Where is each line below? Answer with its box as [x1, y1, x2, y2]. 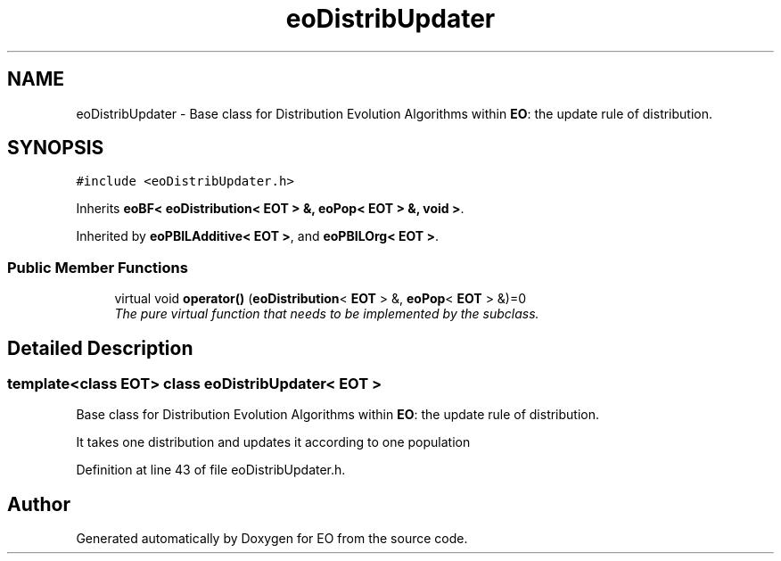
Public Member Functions [7, 258, 188, 276]
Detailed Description [7, 336, 193, 359]
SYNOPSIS [7, 136, 104, 160]
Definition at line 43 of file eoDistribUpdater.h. [76, 462, 346, 478]
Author [7, 492, 70, 516]
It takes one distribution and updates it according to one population [76, 434, 471, 450]
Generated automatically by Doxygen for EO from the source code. [76, 531, 468, 547]
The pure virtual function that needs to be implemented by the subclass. [114, 306, 539, 322]
